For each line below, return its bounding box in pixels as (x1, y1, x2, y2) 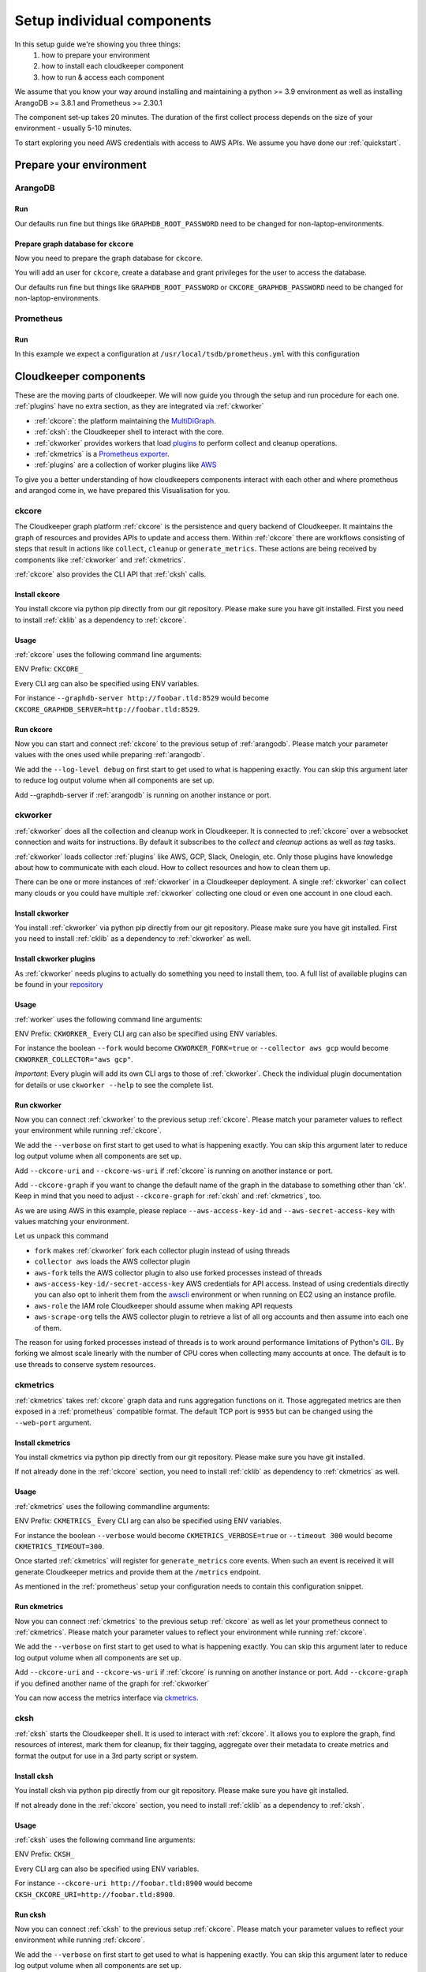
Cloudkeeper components (14, 369, 146, 383)
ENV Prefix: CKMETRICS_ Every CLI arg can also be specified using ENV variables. (14, 1516, 282, 1526)
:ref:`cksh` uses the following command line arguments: (14, 1835, 196, 1845)
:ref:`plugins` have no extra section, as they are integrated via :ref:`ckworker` (14, 401, 264, 411)
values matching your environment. (14, 1217, 129, 1227)
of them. (34, 1323, 62, 1332)
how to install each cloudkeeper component (41, 62, 185, 71)
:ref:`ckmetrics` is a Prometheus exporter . (34, 450, 170, 459)
